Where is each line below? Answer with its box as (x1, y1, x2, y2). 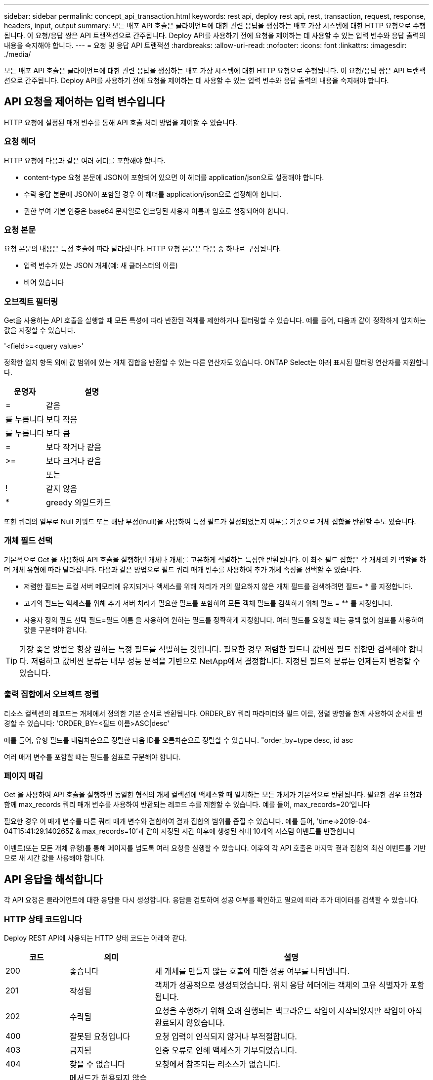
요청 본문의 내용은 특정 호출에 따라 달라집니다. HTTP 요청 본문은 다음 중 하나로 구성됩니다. (4, 244, 281, 253)
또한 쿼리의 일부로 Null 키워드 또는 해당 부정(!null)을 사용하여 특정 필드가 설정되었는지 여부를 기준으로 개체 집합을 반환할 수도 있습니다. (4, 517, 416, 526)
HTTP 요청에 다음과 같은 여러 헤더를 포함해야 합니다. (4, 156, 166, 165)
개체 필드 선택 (4, 536, 53, 546)
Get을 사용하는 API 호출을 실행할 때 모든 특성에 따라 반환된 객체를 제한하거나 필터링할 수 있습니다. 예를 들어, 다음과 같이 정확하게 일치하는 (4, 316, 426, 325)
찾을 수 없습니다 (69, 1059, 125, 1069)
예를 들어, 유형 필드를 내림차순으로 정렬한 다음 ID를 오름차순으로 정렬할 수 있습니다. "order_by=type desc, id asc (4, 735, 353, 744)
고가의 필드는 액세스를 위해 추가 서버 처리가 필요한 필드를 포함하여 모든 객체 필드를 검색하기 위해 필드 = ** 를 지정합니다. (24, 598, 393, 607)
